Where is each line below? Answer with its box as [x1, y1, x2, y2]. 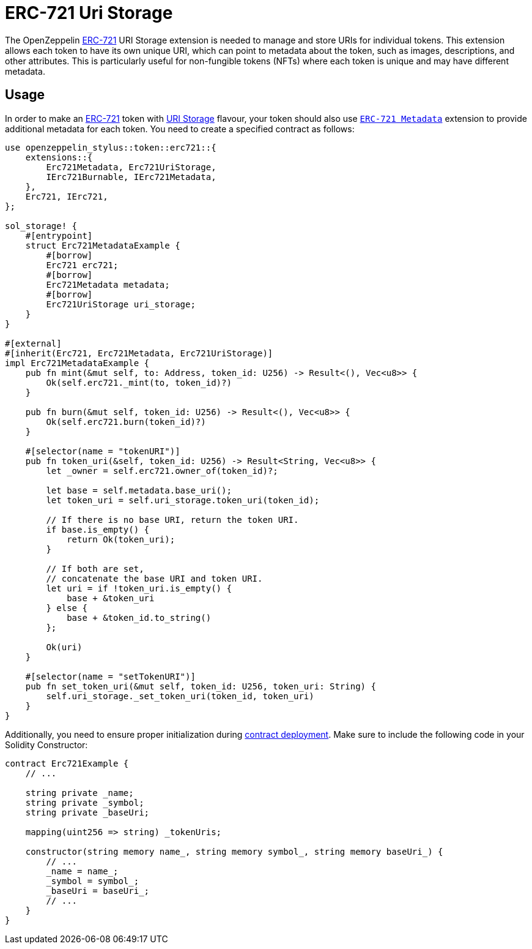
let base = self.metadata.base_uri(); [46, 485, 232, 495]
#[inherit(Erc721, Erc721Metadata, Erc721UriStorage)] [5, 348, 273, 358]
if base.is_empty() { [46, 524, 150, 535]
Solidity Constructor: [5, 739, 88, 750]
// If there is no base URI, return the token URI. [46, 514, 299, 525]
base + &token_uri [67, 593, 155, 603]
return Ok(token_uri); [67, 534, 175, 544]
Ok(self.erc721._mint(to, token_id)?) [46, 377, 232, 388]
